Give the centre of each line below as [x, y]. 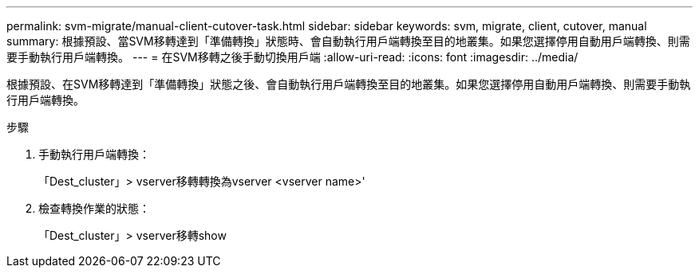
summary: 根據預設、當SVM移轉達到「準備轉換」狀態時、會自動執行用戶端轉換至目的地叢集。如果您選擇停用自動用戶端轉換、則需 [348, 41]
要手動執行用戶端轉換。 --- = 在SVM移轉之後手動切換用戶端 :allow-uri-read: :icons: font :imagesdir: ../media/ [292, 57]
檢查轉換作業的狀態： [94, 208]
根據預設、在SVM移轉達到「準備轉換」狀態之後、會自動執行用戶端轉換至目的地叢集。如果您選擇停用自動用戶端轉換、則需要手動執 [349, 84]
